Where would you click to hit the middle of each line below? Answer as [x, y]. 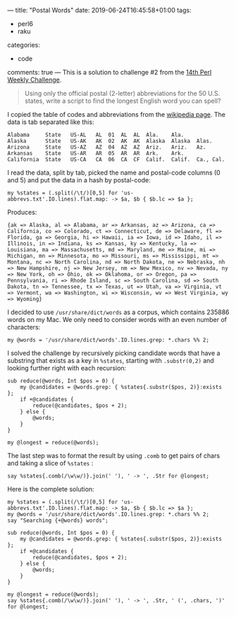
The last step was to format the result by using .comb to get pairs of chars [114, 456]
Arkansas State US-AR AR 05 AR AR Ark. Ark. [96, 154]
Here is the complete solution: [51, 489]
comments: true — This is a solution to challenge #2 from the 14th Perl [110, 72]
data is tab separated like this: [51, 122]
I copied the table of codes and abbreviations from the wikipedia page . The [116, 114]
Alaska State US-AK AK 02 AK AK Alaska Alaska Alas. [110, 141]
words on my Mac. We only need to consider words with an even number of [117, 319]
